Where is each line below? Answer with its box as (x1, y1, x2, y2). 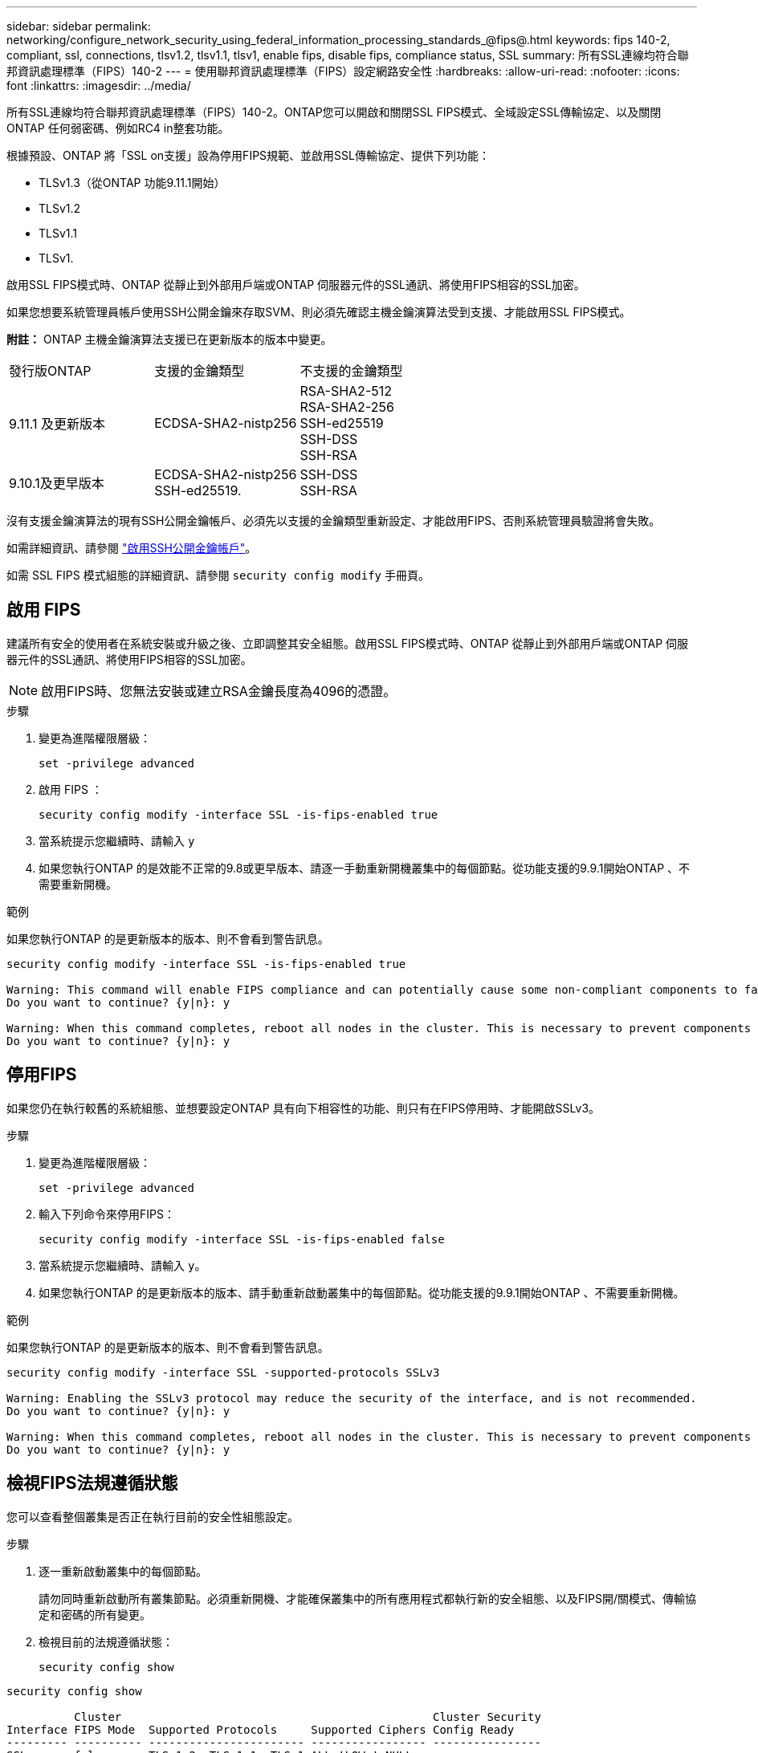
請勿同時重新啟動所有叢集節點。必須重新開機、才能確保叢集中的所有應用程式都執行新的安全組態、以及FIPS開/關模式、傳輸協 (39, 1591, 696, 1605)
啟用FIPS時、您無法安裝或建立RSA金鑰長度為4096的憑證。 (41, 682, 397, 699)
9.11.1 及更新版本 (9, 416, 105, 432)
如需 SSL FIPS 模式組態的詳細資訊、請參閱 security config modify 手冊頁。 (6, 568, 430, 582)
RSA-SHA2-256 (300, 399, 394, 415)
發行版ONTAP (9, 363, 92, 379)
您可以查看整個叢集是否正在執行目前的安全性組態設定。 (6, 1509, 299, 1523)
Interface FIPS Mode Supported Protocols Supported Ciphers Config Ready (6, 1722, 515, 1736)
